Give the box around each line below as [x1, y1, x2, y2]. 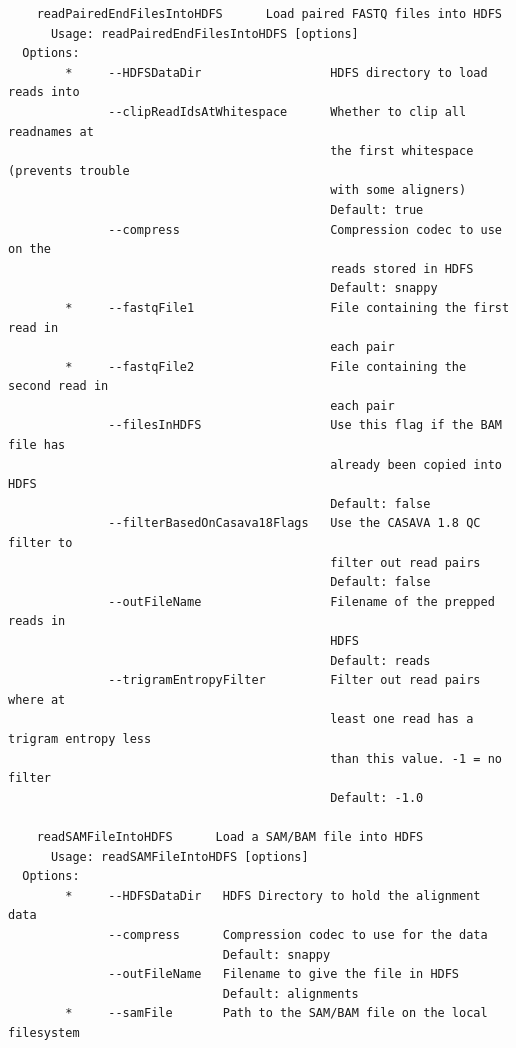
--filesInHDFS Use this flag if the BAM [108, 418, 502, 433]
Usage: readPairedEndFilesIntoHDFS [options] [50, 26, 359, 41]
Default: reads [330, 653, 431, 668]
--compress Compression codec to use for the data [108, 927, 488, 942]
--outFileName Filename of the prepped [108, 594, 495, 609]
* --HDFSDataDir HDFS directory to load [65, 65, 488, 80]
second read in [8, 379, 109, 394]
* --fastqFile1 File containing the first [65, 300, 510, 315]
